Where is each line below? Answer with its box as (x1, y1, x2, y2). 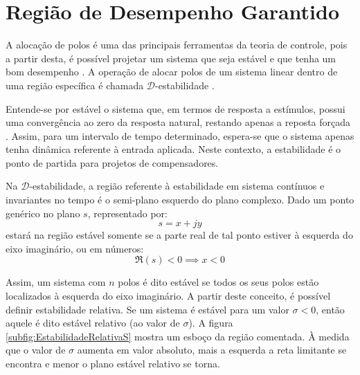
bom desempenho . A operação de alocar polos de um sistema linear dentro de (6, 64, 338, 79)
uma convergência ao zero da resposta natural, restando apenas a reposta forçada (6, 115, 351, 129)
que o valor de (6, 342, 66, 357)
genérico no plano (6, 205, 80, 220)
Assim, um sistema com (6, 275, 106, 289)
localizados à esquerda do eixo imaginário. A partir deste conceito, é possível (6, 289, 331, 303)
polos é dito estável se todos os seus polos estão (118, 275, 319, 289)
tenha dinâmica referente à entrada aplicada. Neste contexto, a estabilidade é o (6, 142, 341, 156)
